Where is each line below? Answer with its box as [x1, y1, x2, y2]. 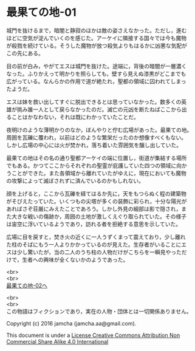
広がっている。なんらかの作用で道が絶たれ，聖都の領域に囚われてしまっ [6, 77, 186, 85]
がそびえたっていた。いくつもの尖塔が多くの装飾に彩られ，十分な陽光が [6, 197, 187, 205]
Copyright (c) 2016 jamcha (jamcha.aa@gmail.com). [6, 319, 137, 327]
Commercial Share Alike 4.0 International [6, 338, 109, 345]
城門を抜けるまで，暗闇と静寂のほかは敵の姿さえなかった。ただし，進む [6, 27, 187, 34]
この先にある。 [6, 49, 44, 56]
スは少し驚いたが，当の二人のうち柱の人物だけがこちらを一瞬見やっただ [6, 248, 187, 256]
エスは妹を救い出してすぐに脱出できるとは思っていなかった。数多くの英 [6, 98, 187, 105]
